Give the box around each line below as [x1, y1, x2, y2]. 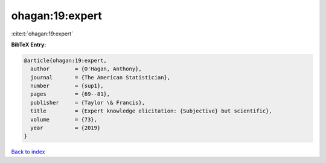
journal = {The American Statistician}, [30, 74, 171, 81]
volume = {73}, [30, 116, 98, 123]
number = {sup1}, [30, 82, 104, 90]
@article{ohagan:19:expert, [24, 57, 107, 64]
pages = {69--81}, [30, 91, 110, 97]
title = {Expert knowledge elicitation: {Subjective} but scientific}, [30, 108, 273, 114]
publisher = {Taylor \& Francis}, [30, 99, 145, 106]
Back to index [11, 148, 45, 156]
